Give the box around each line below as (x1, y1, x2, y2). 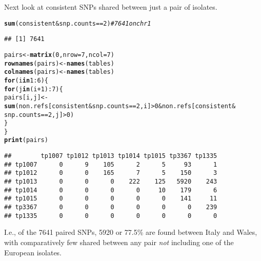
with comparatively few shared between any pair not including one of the (4, 236, 234, 247)
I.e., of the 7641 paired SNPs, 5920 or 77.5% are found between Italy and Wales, (4, 227, 257, 237)
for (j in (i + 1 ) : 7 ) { (4, 85, 63, 93)
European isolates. (4, 247, 62, 257)
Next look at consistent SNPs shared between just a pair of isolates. (4, 2, 217, 12)
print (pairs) (4, 136, 48, 144)
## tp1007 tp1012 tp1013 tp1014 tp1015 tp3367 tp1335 (4, 152, 217, 160)
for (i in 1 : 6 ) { (4, 76, 48, 84)
